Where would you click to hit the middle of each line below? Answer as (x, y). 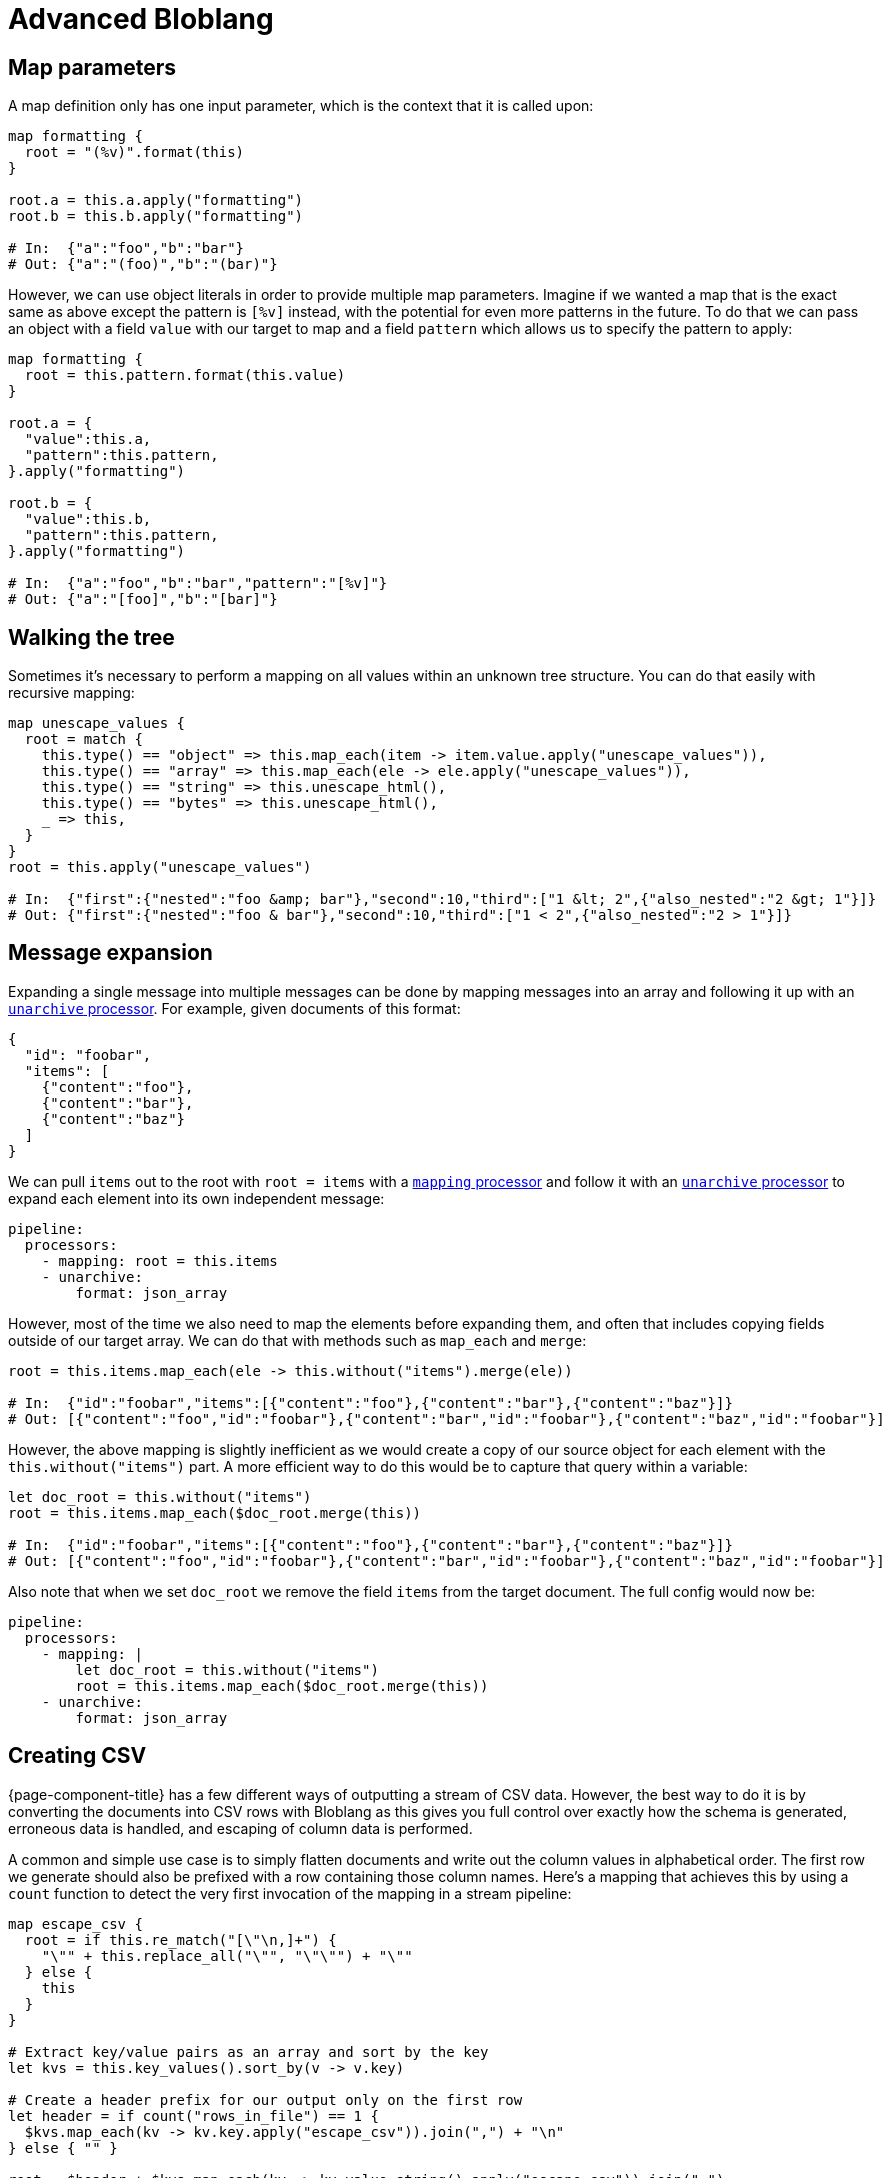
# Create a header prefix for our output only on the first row (265, 2099)
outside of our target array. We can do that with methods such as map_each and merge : (297, 1340)
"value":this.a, (88, 439)
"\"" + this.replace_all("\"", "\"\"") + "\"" (227, 1955)
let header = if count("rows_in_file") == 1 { (193, 2115)
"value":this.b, (88, 519)
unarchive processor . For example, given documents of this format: (234, 1008)
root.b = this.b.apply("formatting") (156, 216)
